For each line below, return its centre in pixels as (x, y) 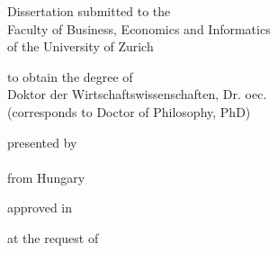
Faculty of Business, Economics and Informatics (139, 28)
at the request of (53, 237)
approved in (40, 208)
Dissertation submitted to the (89, 11)
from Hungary (46, 177)
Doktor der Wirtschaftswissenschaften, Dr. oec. (137, 94)
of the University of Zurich (81, 46)
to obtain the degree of (70, 76)
